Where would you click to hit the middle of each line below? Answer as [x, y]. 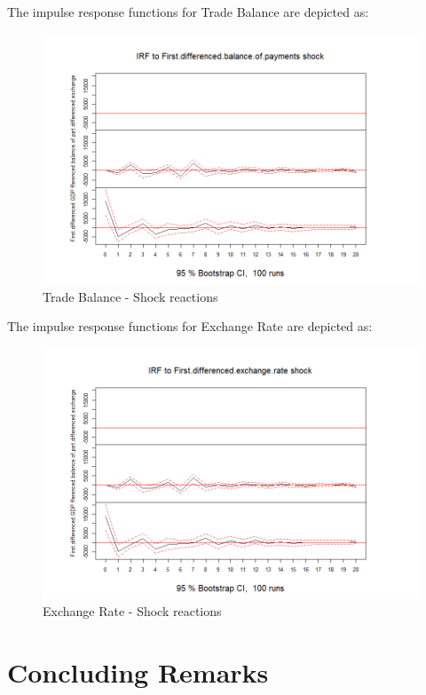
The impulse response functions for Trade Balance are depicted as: [188, 12]
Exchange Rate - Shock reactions [132, 611]
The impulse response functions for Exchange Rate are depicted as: [190, 326]
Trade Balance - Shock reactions [130, 296]
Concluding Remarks [138, 672]
